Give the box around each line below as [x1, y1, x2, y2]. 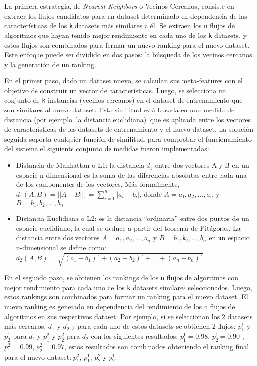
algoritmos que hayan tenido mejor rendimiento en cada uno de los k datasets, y [4, 30, 247, 40]
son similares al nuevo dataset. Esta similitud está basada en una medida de [4, 105, 235, 115]
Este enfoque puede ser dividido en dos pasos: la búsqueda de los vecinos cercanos [4, 49, 252, 60]
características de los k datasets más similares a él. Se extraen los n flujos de [4, 20, 235, 31]
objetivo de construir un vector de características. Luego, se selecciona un [4, 85, 226, 95]
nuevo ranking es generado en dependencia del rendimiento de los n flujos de [4, 301, 235, 311]
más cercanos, [4, 321, 46, 331]
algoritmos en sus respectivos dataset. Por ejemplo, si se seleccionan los [4, 311, 220, 321]
